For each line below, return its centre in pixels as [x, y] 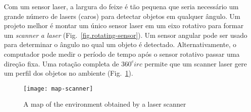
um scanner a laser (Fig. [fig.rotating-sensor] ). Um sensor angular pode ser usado [126, 35]
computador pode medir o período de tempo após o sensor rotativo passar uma [122, 54]
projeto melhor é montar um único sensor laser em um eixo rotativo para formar [124, 25]
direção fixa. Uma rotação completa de [62, 63]
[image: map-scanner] [58, 88]
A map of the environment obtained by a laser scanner [105, 104]
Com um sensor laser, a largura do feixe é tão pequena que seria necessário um [121, 6]
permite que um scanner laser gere [196, 63]
